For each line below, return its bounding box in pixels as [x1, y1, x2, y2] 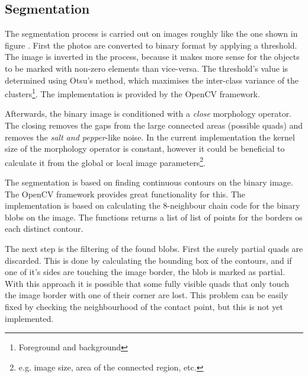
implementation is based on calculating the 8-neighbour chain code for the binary [5, 199, 300, 212]
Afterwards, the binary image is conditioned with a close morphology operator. [5, 107, 292, 120]
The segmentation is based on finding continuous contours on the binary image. [5, 176, 293, 188]
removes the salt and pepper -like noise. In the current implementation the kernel [5, 130, 295, 143]
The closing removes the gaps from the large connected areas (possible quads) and [5, 119, 303, 132]
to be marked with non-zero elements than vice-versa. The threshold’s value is [5, 62, 288, 74]
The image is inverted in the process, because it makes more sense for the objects [5, 50, 300, 63]
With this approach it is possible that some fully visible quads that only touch [5, 277, 290, 289]
